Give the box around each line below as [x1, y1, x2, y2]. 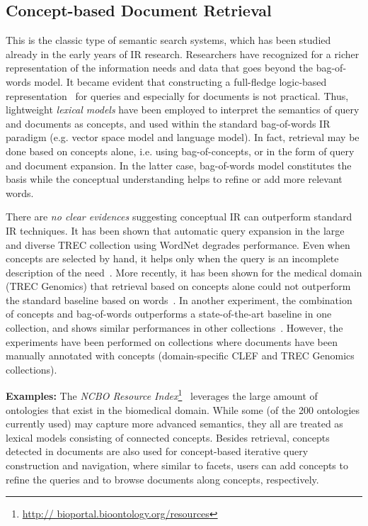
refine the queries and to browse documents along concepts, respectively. [6, 471, 319, 486]
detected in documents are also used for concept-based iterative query [6, 444, 309, 459]
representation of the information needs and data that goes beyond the [6, 60, 313, 75]
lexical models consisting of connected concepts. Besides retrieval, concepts [6, 430, 330, 444]
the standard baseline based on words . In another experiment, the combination [6, 292, 352, 307]
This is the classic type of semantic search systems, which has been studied [6, 33, 331, 47]
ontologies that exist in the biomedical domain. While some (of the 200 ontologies [6, 402, 360, 417]
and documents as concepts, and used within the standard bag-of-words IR [6, 116, 330, 130]
